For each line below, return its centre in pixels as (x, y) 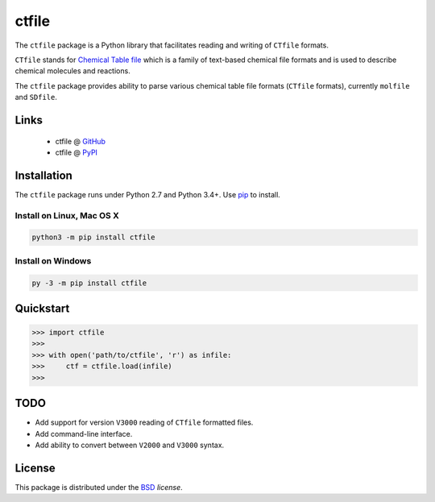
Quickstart (42, 308)
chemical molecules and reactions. (72, 71)
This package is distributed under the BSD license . (99, 487)
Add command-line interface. (84, 434)
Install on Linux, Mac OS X (67, 215)
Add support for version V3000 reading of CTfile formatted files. (144, 422)
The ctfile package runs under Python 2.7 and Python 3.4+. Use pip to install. (148, 194)
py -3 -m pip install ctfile (89, 283)
